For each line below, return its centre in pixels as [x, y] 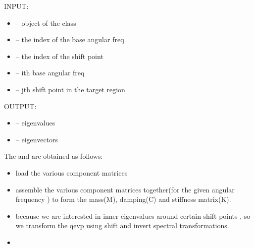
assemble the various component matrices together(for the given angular [125, 189]
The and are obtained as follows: [53, 156]
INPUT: [16, 6]
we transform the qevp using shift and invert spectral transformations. [122, 225]
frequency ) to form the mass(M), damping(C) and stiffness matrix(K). [123, 199]
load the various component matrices [72, 172]
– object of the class [46, 23]
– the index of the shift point [59, 56]
